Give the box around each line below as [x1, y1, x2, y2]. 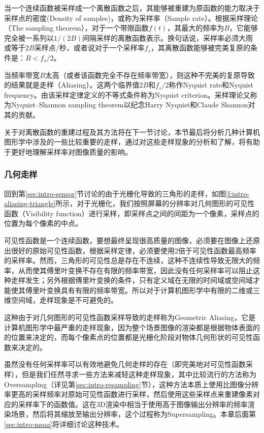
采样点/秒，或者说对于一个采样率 [34, 42, 145, 53]
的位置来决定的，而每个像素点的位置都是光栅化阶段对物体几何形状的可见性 [4, 332, 253, 342]
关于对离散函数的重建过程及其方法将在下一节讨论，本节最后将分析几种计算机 [4, 126, 260, 137]
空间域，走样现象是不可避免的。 [11, 295, 118, 305]
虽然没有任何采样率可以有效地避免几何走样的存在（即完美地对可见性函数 [4, 359, 246, 369]
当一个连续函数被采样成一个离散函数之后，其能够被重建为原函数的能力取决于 [4, 3, 260, 13]
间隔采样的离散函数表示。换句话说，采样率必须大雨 [82, 32, 253, 43]
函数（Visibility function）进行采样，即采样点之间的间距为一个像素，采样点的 [4, 208, 259, 218]
